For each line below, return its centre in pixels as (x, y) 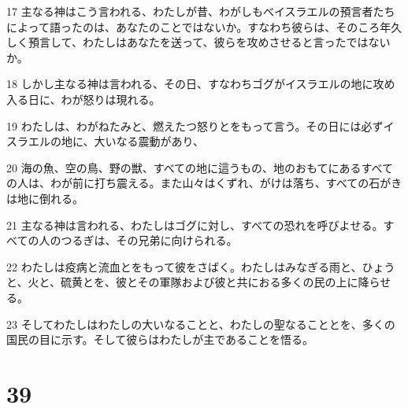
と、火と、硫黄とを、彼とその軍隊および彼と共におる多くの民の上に (182, 282)
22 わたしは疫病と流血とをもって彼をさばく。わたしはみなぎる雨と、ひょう (201, 266)
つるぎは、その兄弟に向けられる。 (149, 240)
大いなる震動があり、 (149, 141)
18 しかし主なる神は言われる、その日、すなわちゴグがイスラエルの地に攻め (201, 84)
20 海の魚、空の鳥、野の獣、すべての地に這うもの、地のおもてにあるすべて (200, 167)
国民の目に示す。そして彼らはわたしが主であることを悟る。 (160, 339)
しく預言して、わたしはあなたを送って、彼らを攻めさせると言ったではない (198, 42)
